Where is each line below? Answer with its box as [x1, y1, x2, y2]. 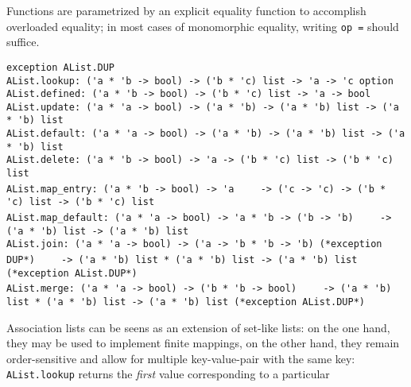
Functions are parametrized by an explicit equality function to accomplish [6, 2, 366, 18]
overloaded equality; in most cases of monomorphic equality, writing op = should [6, 17, 399, 34]
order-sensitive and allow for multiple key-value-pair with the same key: [6, 350, 355, 366]
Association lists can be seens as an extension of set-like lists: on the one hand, [6, 319, 390, 335]
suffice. [6, 33, 40, 50]
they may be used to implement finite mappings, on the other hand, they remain [6, 335, 400, 351]
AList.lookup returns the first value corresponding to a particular [6, 366, 330, 382]
